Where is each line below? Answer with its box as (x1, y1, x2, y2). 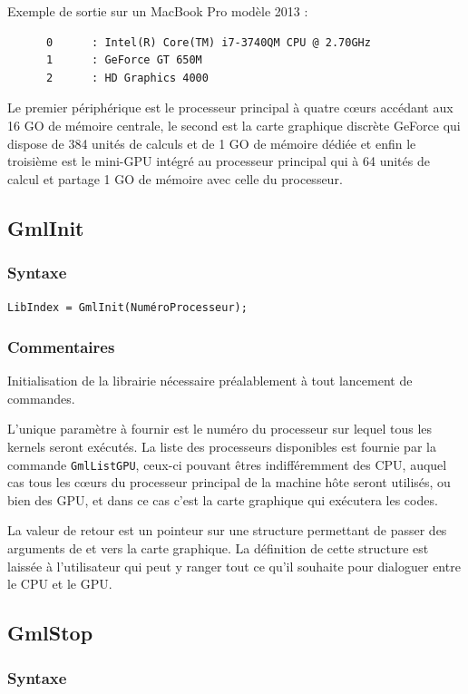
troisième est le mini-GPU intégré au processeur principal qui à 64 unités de (7, 152, 430, 171)
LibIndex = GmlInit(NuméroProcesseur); (7, 301, 248, 315)
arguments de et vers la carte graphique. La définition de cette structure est (7, 539, 429, 558)
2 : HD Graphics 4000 (45, 71, 209, 84)
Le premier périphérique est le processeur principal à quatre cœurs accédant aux (7, 98, 453, 117)
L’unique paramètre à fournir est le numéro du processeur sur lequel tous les (7, 419, 433, 438)
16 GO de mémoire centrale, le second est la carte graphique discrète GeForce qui (7, 115, 461, 134)
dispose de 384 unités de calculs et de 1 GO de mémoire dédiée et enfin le (7, 133, 416, 152)
